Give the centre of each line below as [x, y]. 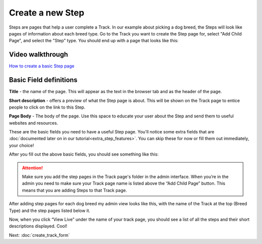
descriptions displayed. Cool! [38, 226]
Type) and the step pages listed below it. [50, 211]
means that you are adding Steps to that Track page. [74, 190]
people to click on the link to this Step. [47, 107]
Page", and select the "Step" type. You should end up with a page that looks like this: [94, 41]
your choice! [21, 145]
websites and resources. [33, 123]
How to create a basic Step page [42, 66]
